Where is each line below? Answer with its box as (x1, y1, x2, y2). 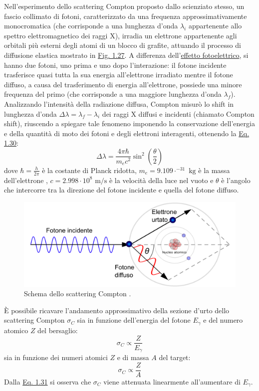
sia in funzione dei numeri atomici (4, 352, 108, 363)
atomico (4, 325, 28, 335)
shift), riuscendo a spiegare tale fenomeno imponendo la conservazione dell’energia (4, 118, 255, 129)
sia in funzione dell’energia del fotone (77, 315, 191, 325)
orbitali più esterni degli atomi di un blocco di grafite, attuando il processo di (4, 40, 241, 50)
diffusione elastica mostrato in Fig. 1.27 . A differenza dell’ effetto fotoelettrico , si (4, 49, 249, 60)
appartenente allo (188, 20, 242, 31)
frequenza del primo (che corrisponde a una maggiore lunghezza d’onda (4, 89, 222, 99)
